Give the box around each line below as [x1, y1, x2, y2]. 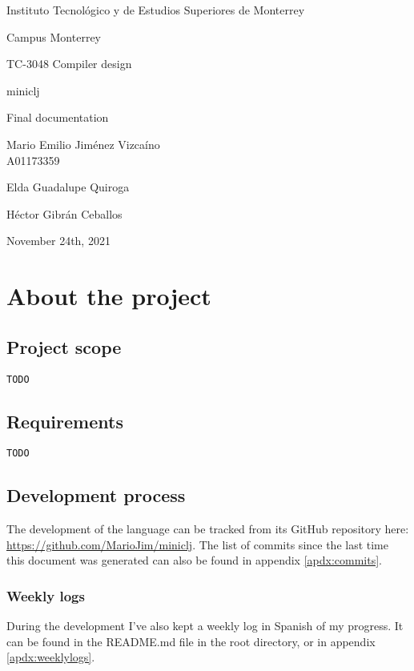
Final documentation [6, 109, 109, 126]
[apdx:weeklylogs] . [6, 649, 95, 665]
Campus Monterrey [6, 28, 101, 45]
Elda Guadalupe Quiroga [6, 179, 130, 195]
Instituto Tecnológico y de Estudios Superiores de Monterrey [6, 2, 305, 18]
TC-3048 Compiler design [6, 55, 132, 72]
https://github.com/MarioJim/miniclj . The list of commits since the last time [6, 536, 388, 552]
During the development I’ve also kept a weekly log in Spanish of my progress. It [6, 617, 404, 634]
